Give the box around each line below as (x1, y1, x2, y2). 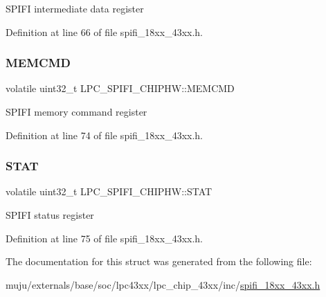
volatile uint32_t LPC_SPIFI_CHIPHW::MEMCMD (6, 81, 235, 96)
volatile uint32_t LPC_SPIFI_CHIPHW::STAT (6, 184, 212, 199)
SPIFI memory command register (6, 105, 147, 118)
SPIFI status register (6, 208, 94, 222)
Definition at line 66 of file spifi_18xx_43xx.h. (6, 24, 203, 39)
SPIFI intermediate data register (6, 1, 144, 15)
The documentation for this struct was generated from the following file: (6, 254, 312, 269)
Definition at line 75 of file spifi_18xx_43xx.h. (6, 231, 203, 245)
